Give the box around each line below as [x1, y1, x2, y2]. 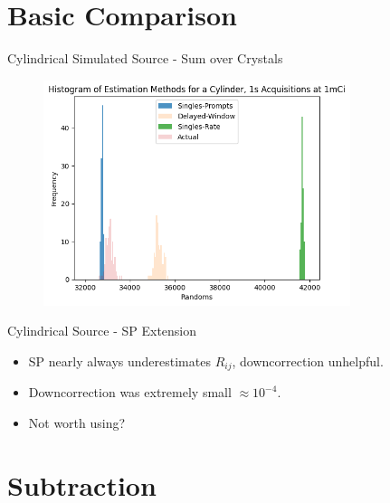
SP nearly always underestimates [28, 351, 211, 370]
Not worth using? [28, 413, 126, 432]
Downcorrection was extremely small [28, 383, 232, 402]
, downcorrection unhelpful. [232, 351, 384, 370]
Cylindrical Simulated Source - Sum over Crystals [7, 49, 283, 68]
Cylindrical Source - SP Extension [7, 321, 197, 340]
